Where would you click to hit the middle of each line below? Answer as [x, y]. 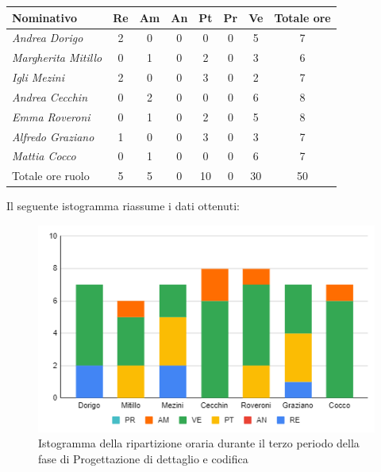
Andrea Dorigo [48, 38]
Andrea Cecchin [50, 96]
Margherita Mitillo [57, 58]
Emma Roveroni [51, 116]
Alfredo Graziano [53, 136]
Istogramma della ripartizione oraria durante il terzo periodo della [199, 443]
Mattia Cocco [44, 156]
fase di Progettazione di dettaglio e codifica [143, 458]
